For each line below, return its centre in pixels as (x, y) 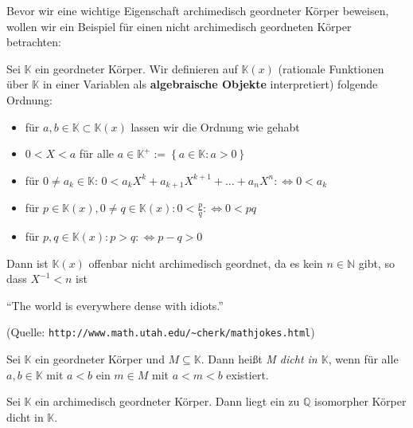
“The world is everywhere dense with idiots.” (115, 305)
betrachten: (34, 42)
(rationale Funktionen (331, 68)
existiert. (247, 374)
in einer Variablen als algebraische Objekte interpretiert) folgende (210, 84)
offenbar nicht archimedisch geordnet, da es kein (206, 263)
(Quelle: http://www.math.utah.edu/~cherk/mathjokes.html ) (161, 332)
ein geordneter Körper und (100, 359)
